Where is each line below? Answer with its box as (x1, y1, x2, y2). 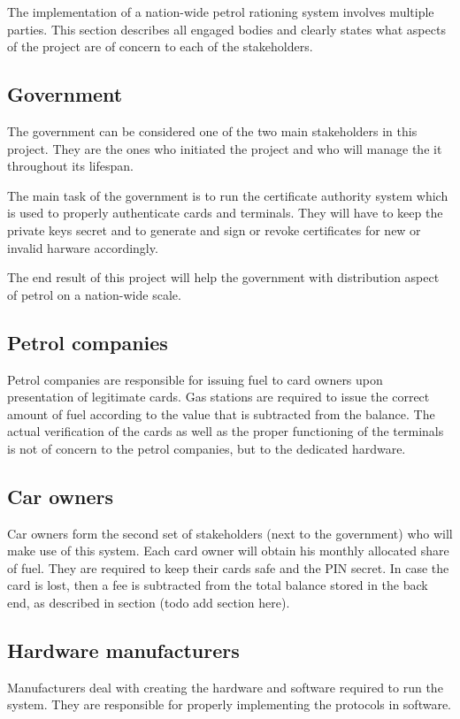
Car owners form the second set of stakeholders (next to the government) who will (7, 524, 453, 542)
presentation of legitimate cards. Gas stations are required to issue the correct (7, 387, 430, 406)
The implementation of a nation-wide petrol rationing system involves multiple (7, 3, 434, 20)
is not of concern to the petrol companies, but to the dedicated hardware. (7, 439, 406, 457)
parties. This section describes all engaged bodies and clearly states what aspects (7, 19, 446, 38)
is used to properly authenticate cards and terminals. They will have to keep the (7, 203, 443, 222)
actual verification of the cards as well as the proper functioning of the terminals (7, 422, 444, 440)
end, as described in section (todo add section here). (7, 593, 290, 612)
